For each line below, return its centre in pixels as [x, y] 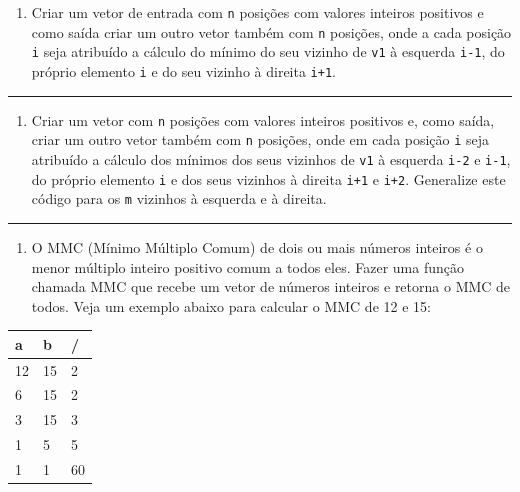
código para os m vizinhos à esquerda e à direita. [179, 198]
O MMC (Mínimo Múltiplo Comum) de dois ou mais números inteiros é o [257, 246]
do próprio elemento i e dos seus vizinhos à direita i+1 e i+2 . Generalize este [268, 178]
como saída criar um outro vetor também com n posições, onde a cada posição [271, 31]
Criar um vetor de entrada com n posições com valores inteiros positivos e [257, 12]
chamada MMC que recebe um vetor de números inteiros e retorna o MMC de [271, 286]
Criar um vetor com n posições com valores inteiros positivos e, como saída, [263, 119]
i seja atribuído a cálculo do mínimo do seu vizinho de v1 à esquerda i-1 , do [268, 51]
